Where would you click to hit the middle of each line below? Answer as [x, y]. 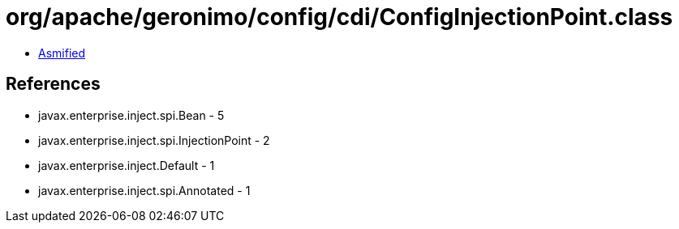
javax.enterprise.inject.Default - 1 [127, 165]
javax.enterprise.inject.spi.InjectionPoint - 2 [154, 140]
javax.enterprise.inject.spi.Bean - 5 [131, 115]
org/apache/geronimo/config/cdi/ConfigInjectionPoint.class [339, 17]
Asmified [62, 53]
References [53, 84]
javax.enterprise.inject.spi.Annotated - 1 [144, 190]
